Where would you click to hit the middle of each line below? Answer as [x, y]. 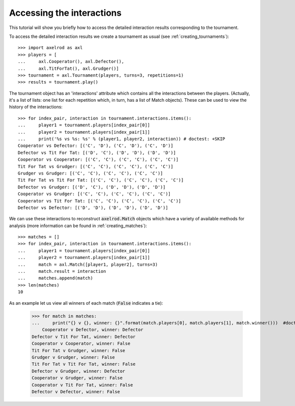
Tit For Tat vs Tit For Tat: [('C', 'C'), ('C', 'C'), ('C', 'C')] [101, 180]
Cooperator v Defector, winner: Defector [93, 330]
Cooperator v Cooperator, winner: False [81, 344]
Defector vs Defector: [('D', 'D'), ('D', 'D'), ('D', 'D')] [93, 207]
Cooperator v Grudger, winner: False [77, 378]
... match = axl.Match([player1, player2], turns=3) [88, 264]
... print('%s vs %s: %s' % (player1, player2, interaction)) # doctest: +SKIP [122, 139]
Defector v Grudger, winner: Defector [78, 371]
